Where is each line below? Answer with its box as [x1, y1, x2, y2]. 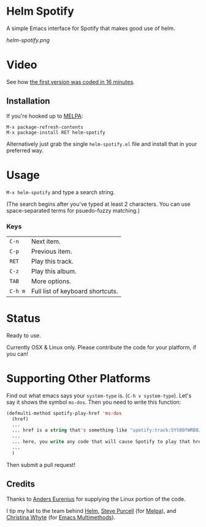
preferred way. [6, 146, 44, 154]
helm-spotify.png [6, 36, 50, 44]
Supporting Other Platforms [6, 372, 151, 385]
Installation [6, 96, 50, 107]
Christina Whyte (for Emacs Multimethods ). [6, 514, 115, 521]
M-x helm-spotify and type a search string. [6, 188, 115, 195]
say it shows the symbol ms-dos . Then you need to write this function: [6, 398, 181, 406]
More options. [31, 277, 72, 286]
